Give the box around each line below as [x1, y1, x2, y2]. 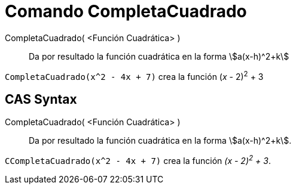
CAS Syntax [5, 91, 77, 107]
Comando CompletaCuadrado [5, 1, 247, 21]
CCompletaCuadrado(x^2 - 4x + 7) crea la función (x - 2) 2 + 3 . [5, 154, 271, 166]
